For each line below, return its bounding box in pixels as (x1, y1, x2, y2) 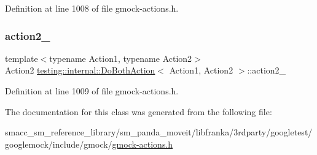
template (5, 51, 38, 64)
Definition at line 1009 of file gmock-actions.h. (5, 85, 179, 97)
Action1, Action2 (169, 64, 233, 77)
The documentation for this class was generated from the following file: (5, 105, 272, 118)
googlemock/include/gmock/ (5, 137, 112, 150)
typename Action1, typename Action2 (49, 51, 192, 64)
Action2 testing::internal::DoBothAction (5, 64, 155, 77)
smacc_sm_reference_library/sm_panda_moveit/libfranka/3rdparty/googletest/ (5, 126, 313, 138)
